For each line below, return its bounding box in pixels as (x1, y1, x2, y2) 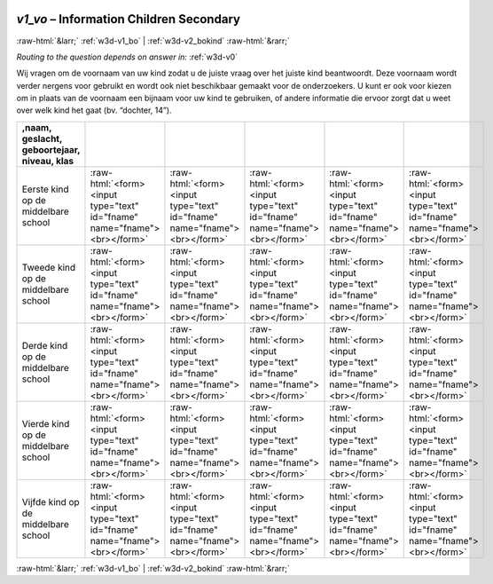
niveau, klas (21, 154, 74, 167)
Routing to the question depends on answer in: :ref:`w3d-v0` (16, 51, 239, 62)
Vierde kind (21, 417, 70, 430)
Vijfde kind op (21, 495, 80, 508)
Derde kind (21, 339, 68, 351)
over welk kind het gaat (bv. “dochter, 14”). (16, 105, 172, 115)
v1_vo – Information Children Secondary (16, 12, 241, 27)
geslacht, (21, 132, 63, 145)
